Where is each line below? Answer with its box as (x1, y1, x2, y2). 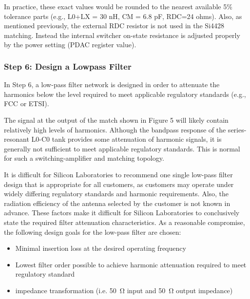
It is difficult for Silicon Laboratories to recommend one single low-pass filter (4, 169, 233, 179)
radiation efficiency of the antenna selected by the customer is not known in (4, 198, 231, 208)
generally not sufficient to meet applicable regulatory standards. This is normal (4, 143, 240, 153)
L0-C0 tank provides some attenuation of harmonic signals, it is (31, 134, 222, 144)
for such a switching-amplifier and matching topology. (4, 153, 164, 163)
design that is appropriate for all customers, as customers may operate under (4, 179, 234, 189)
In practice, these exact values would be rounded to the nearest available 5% (4, 1, 232, 11)
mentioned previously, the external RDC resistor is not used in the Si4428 (4, 20, 225, 31)
